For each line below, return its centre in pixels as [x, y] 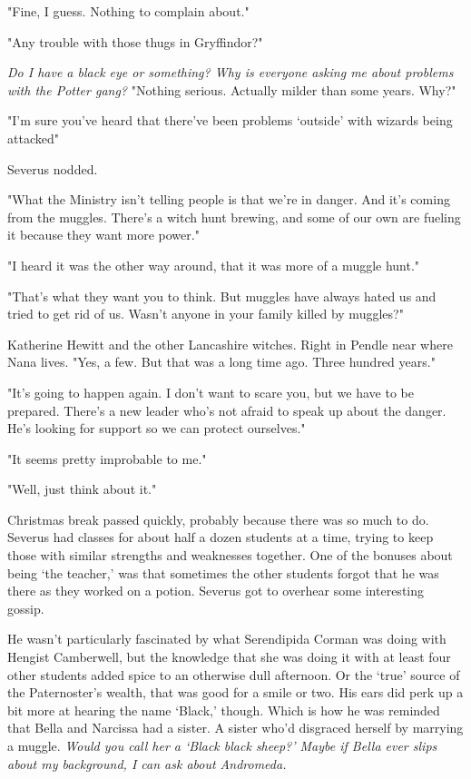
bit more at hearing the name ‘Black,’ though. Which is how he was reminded [224, 710]
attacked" [33, 138]
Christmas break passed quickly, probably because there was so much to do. [218, 519]
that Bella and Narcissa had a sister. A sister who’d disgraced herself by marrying [235, 728]
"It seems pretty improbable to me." [107, 458]
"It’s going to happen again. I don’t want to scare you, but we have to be [211, 392]
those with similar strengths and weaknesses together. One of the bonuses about [230, 555]
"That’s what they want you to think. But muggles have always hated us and [222, 296]
